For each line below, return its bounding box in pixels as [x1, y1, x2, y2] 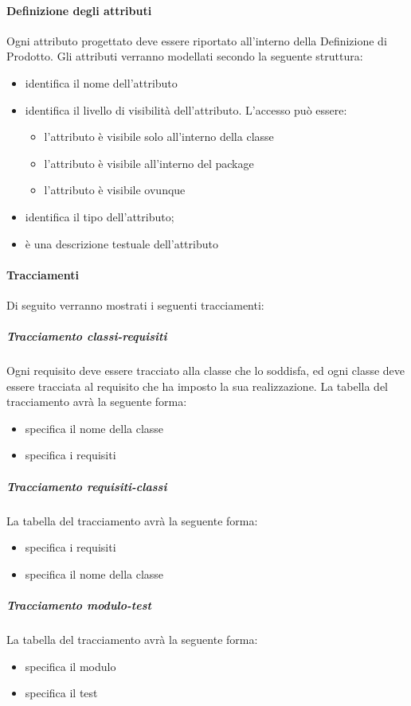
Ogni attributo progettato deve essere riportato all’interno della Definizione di [6, 32, 387, 49]
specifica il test [25, 685, 98, 701]
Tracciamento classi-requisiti [6, 328, 167, 345]
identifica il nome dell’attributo [25, 74, 178, 91]
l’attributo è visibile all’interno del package [44, 154, 254, 171]
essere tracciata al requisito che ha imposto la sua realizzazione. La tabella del [6, 377, 389, 394]
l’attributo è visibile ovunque [44, 181, 186, 198]
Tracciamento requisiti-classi [6, 478, 167, 494]
